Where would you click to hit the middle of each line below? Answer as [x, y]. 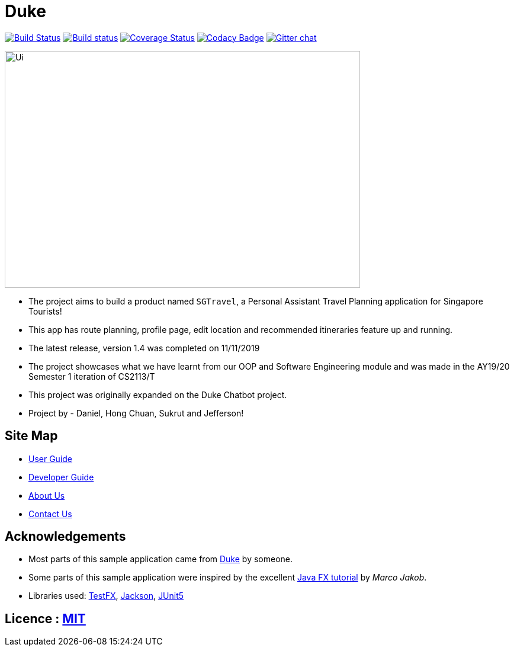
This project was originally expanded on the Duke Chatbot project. [158, 395]
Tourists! [45, 311]
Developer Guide [61, 477]
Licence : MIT [45, 618]
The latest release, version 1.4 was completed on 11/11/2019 [144, 348]
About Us [47, 495]
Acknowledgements [65, 537]
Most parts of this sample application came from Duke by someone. [161, 559]
